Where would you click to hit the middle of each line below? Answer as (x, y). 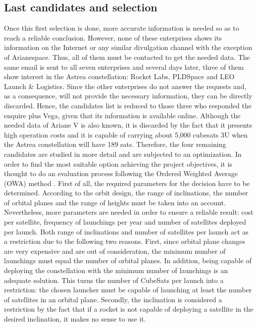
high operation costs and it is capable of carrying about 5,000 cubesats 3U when (126, 134)
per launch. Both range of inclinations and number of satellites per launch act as (126, 231)
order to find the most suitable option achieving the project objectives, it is (118, 163)
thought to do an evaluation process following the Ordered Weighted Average (121, 173)
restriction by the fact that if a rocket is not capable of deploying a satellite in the (129, 309)
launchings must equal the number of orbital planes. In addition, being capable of (128, 260)
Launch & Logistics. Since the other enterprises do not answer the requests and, (125, 86)
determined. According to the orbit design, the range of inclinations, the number (126, 193)
